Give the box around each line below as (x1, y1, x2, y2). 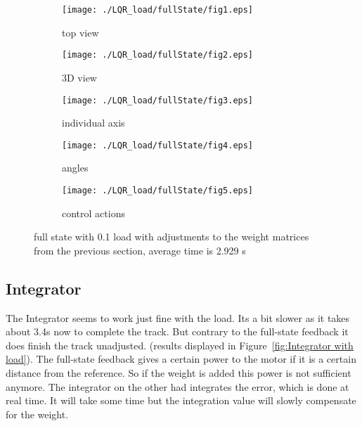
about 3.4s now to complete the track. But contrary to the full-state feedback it (6, 324, 349, 339)
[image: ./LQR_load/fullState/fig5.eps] (62, 186, 254, 195)
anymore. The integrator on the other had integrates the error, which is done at (6, 379, 349, 394)
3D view (62, 70, 97, 84)
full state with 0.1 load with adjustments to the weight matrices (34, 229, 309, 244)
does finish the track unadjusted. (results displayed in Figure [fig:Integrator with (6, 337, 354, 352)
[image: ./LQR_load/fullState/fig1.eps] (62, 5, 254, 15)
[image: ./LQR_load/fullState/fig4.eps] (62, 140, 254, 150)
